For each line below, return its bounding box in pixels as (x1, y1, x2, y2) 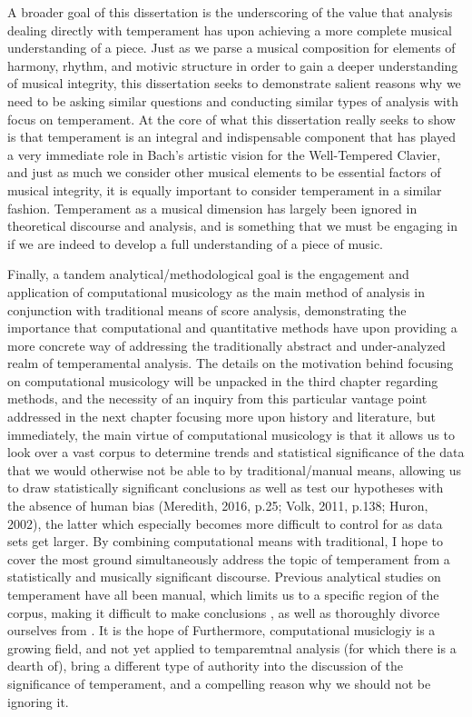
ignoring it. (7, 692, 69, 711)
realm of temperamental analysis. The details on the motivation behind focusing (7, 354, 454, 373)
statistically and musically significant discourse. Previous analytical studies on (7, 567, 441, 586)
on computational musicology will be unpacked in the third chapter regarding (7, 371, 438, 390)
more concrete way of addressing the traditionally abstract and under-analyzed (7, 335, 446, 354)
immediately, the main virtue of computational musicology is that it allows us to (7, 424, 456, 443)
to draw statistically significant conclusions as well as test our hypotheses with (7, 478, 444, 497)
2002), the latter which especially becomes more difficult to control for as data (7, 513, 443, 533)
